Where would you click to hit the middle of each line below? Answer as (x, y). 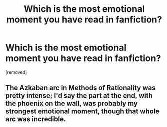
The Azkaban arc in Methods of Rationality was (80, 88)
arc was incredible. (36, 119)
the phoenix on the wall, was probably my (71, 104)
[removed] (16, 72)
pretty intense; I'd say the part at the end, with (79, 96)
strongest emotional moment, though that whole (82, 112)
